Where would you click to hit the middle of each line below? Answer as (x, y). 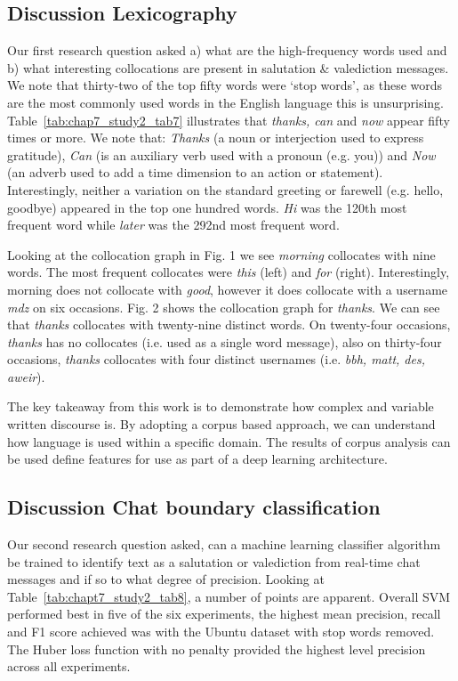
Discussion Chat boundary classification (194, 507)
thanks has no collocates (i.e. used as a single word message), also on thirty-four (225, 341)
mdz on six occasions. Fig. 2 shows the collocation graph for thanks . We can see (224, 307)
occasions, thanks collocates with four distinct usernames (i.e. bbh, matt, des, (216, 359)
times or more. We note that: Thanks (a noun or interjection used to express (216, 138)
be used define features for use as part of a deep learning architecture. (197, 459)
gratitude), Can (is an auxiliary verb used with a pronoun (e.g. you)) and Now (221, 154)
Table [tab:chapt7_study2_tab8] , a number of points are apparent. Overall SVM (229, 596)
